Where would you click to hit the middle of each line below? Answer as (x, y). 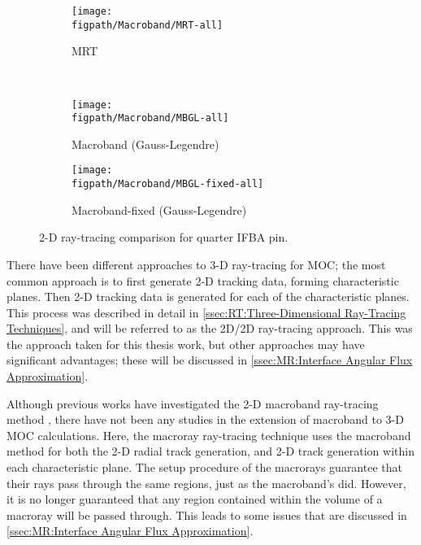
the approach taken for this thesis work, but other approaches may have (186, 344)
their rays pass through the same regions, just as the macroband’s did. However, (206, 483)
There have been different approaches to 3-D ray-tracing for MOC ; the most (196, 264)
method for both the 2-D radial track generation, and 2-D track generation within (210, 451)
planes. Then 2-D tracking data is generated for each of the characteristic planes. (208, 296)
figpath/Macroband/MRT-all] (148, 25)
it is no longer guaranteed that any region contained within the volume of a (195, 499)
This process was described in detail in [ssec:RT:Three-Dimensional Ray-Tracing (206, 312)
